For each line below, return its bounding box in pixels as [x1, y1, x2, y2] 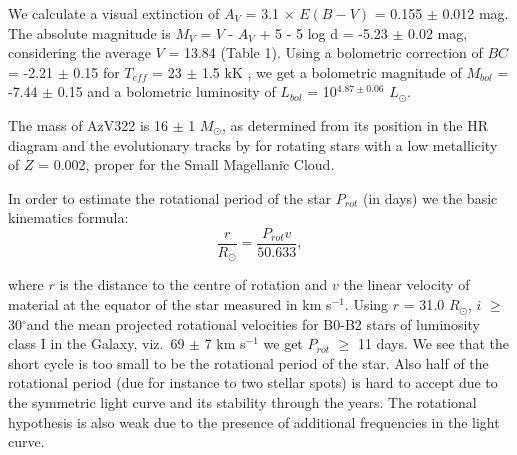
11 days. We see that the [357, 333, 509, 354]
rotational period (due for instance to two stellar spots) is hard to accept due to [8, 372, 498, 393]
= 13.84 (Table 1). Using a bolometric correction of [168, 42, 483, 63]
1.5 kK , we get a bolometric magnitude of [201, 61, 462, 82]
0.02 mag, [408, 22, 468, 43]
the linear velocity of [343, 274, 470, 295]
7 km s [204, 333, 246, 354]
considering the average [8, 42, 151, 63]
